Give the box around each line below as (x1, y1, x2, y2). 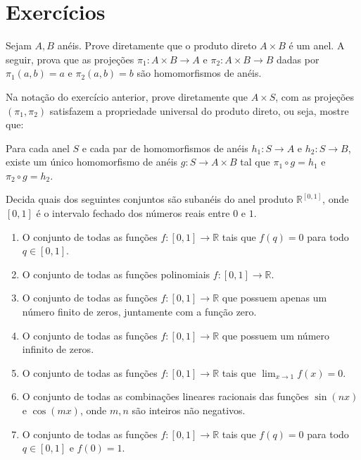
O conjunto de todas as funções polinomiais (22, 266, 210, 281)
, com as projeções (275, 89, 355, 104)
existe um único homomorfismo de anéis (6, 154, 178, 169)
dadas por (277, 51, 319, 66)
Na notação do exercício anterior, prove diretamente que (6, 89, 248, 104)
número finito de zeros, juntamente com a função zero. (22, 304, 257, 319)
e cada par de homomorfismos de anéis (82, 140, 248, 155)
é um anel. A (289, 38, 345, 53)
